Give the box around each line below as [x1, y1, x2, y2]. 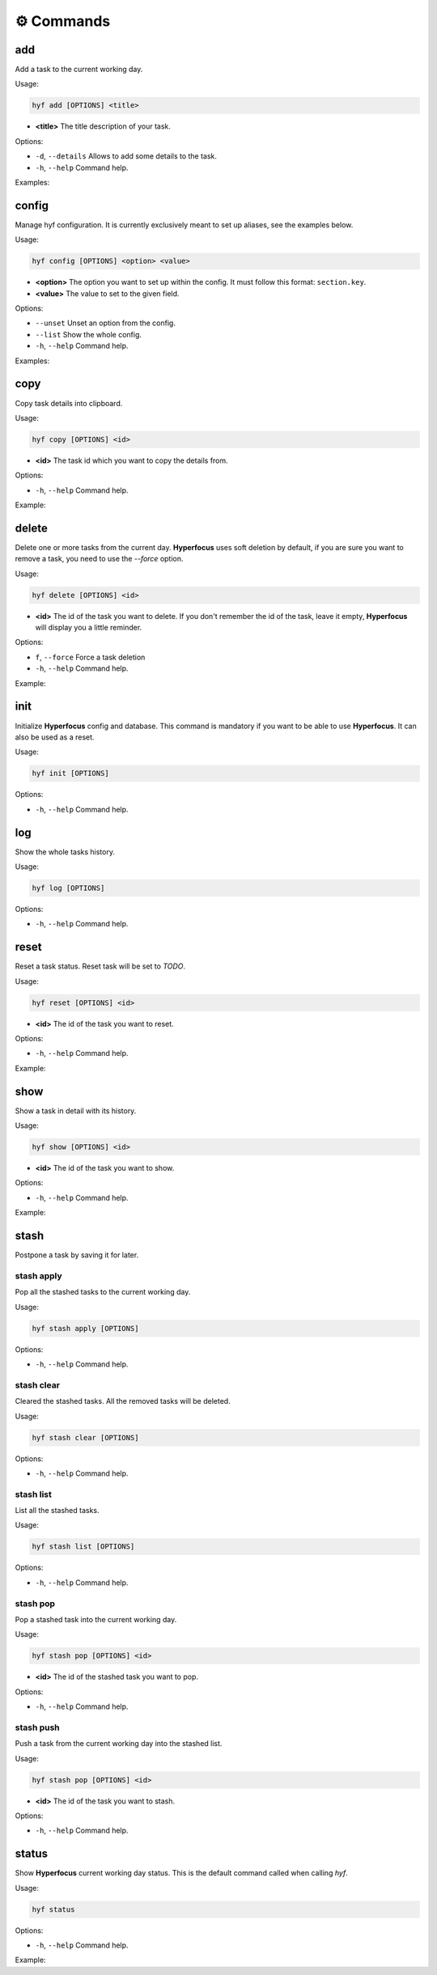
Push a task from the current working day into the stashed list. [15, 1739, 223, 1748]
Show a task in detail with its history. [15, 1105, 137, 1116]
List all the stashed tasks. [15, 1506, 100, 1515]
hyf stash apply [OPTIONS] [32, 1324, 139, 1333]
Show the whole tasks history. [15, 846, 115, 857]
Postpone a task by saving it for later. [15, 1250, 139, 1260]
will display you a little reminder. [35, 623, 142, 633]
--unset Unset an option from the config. [35, 318, 176, 328]
